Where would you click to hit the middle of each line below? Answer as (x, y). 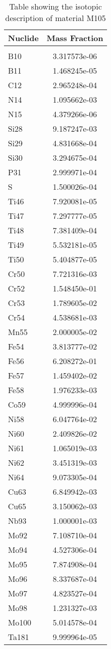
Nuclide (23, 38)
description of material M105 (55, 18)
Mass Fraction (75, 38)
